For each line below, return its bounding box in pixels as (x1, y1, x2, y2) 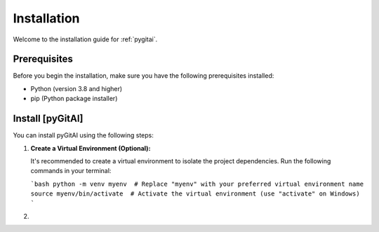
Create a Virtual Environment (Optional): (30, 144, 151, 152)
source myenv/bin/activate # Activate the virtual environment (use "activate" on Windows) (30, 190, 361, 198)
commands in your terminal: (30, 167, 112, 175)
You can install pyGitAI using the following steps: (13, 131, 154, 139)
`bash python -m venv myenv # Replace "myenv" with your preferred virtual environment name (30, 179, 364, 188)
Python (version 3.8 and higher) (30, 84, 123, 93)
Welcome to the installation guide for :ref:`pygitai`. (13, 35, 158, 43)
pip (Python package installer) (30, 95, 118, 103)
